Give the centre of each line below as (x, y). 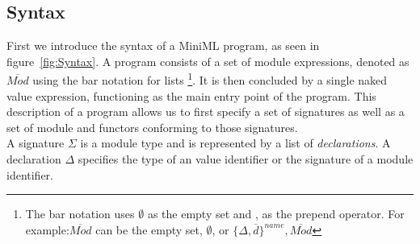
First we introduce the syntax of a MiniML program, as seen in (163, 45)
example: (47, 229)
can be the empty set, (149, 229)
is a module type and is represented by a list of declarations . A (235, 143)
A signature (36, 143)
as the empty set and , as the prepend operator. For (276, 214)
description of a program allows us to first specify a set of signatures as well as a (206, 112)
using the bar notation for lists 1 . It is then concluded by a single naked (210, 79)
